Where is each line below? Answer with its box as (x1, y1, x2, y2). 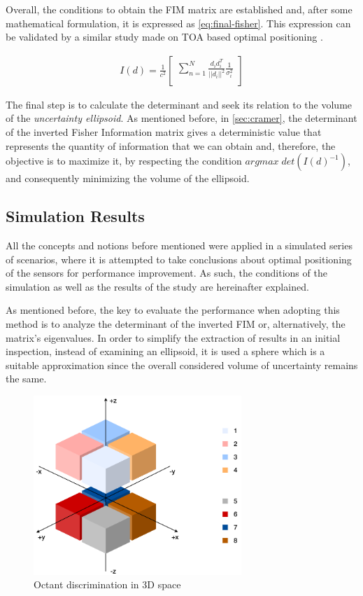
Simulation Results (6, 205, 145, 227)
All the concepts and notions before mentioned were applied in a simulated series (6, 237, 353, 252)
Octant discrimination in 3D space (34, 577, 181, 592)
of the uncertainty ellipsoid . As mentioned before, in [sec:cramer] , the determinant (6, 111, 357, 125)
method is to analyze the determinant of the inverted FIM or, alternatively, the (6, 316, 346, 331)
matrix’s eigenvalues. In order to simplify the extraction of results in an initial (6, 330, 341, 345)
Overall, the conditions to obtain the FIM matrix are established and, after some (6, 2, 353, 16)
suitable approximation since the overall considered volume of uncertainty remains (6, 357, 358, 372)
